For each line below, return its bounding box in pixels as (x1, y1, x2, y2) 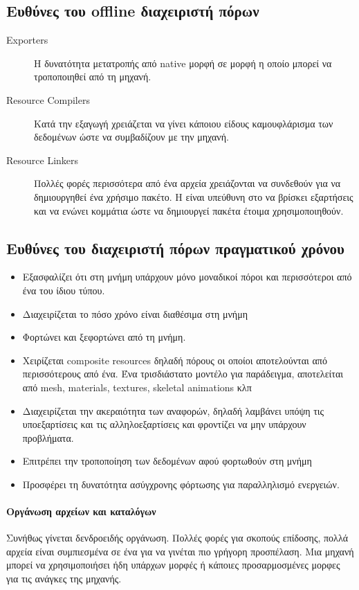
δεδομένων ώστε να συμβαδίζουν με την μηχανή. (34, 129, 229, 144)
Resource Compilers (6, 92, 90, 107)
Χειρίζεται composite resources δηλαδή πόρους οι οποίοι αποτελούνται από (22, 352, 327, 367)
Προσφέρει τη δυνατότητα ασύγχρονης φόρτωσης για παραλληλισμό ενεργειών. (22, 476, 340, 491)
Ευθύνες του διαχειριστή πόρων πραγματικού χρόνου (6, 237, 344, 258)
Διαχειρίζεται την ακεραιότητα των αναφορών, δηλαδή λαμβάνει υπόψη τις (22, 403, 324, 418)
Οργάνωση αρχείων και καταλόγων (6, 504, 156, 519)
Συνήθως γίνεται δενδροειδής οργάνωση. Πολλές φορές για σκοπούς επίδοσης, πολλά (6, 530, 349, 545)
